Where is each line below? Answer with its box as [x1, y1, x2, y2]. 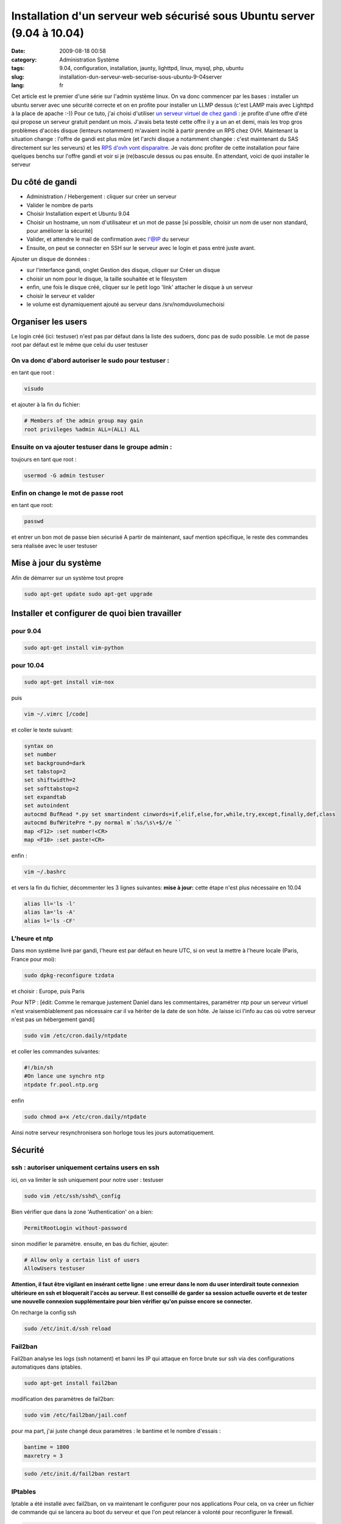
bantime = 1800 [24, 1444, 69, 1451]
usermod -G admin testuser [24, 472, 105, 479]
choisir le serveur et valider [26, 292, 95, 299]
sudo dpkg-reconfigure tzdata [24, 972, 114, 978]
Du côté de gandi [11, 177, 77, 187]
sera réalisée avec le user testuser [11, 542, 97, 549]
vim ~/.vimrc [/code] [24, 710, 89, 717]
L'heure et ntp [11, 935, 54, 943]
